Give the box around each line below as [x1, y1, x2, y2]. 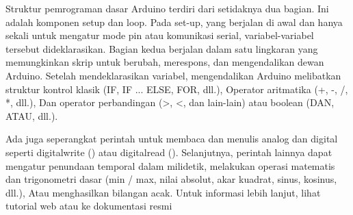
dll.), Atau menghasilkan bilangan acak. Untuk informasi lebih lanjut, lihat [5, 185, 321, 199]
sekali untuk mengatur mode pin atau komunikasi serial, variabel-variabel [5, 28, 314, 42]
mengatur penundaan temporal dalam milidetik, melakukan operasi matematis [5, 158, 335, 173]
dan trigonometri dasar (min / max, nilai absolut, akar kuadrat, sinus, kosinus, [5, 172, 337, 186]
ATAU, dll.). [5, 108, 58, 123]
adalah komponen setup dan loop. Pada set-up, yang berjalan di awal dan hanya [5, 14, 343, 29]
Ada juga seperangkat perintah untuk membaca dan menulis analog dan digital [5, 131, 338, 146]
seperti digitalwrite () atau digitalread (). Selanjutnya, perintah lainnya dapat [5, 144, 332, 159]
